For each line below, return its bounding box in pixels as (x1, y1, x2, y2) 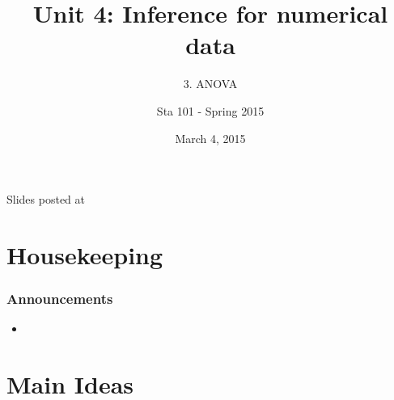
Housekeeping (6, 238, 163, 271)
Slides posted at (6, 191, 85, 208)
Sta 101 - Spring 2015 (156, 102, 265, 119)
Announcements (6, 288, 113, 308)
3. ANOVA (183, 75, 238, 92)
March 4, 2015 (175, 129, 246, 146)
